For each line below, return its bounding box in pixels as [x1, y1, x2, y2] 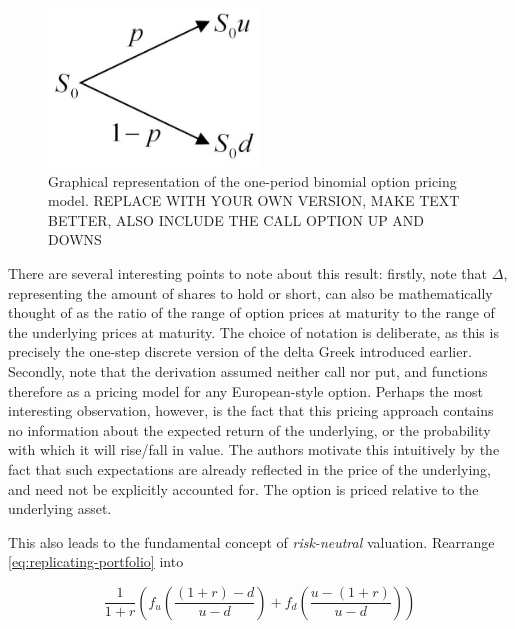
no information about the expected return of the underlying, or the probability [8, 419, 491, 440]
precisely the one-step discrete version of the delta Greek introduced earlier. [8, 341, 472, 362]
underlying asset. [8, 498, 112, 519]
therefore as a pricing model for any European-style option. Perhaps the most [8, 380, 484, 401]
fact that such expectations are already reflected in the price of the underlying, [8, 458, 491, 479]
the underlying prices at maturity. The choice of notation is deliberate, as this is [8, 321, 499, 342]
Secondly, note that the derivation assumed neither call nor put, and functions [8, 360, 488, 381]
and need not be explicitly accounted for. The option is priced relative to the [8, 478, 479, 499]
